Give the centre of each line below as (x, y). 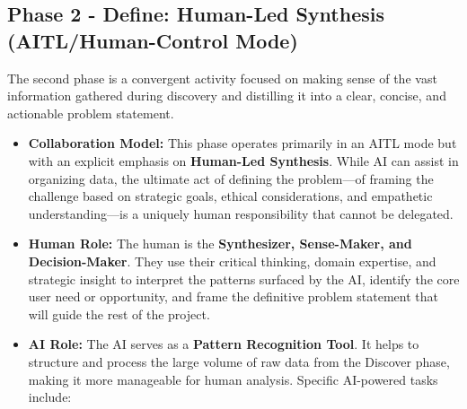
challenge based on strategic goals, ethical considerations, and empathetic (230, 196)
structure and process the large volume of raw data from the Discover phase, (239, 361)
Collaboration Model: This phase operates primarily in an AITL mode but (242, 143)
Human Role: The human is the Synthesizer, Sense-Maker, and (220, 244)
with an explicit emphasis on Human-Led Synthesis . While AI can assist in (243, 160)
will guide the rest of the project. (119, 313)
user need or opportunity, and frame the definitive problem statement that (233, 296)
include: (50, 397)
